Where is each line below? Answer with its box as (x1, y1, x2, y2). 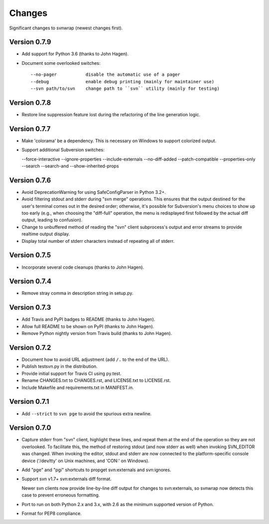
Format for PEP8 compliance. (21, 510, 82, 516)
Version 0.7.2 (9, 343, 51, 351)
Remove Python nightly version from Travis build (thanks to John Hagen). (21, 331, 172, 337)
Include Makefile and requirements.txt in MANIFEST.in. (21, 384, 134, 390)
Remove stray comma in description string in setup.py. (21, 290, 134, 296)
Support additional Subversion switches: (21, 147, 105, 153)
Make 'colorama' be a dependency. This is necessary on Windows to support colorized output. (21, 138, 217, 144)
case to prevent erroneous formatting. (21, 492, 100, 498)
